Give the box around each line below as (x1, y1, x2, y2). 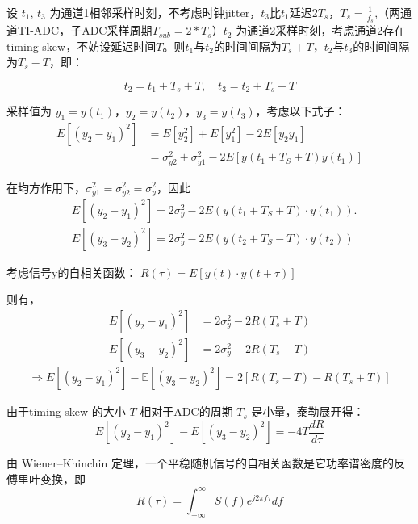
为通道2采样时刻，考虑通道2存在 (236, 22, 406, 39)
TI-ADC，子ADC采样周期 (17, 22, 153, 39)
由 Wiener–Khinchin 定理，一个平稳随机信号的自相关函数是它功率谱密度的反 (6, 455, 405, 472)
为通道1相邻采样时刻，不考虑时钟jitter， (49, 4, 261, 20)
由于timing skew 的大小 (6, 403, 126, 420)
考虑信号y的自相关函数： (6, 263, 137, 280)
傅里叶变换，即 (6, 470, 86, 487)
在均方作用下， (6, 178, 86, 195)
